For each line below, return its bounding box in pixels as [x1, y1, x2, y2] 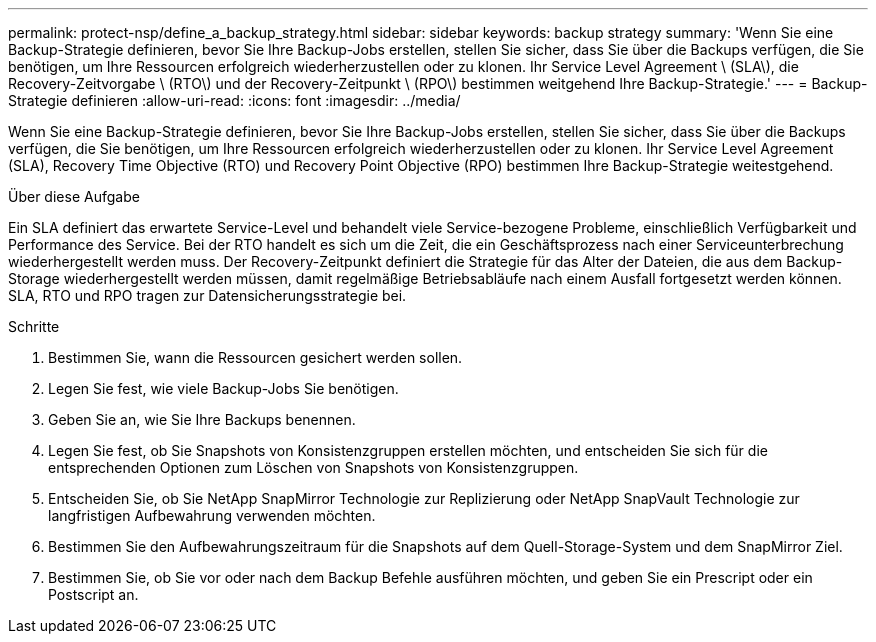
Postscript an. [48, 586, 139, 603]
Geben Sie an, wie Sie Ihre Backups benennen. [48, 411, 356, 428]
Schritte [8, 318, 60, 335]
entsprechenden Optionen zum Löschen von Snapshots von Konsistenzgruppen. [48, 459, 579, 476]
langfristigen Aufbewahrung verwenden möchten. [48, 507, 376, 524]
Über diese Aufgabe [8, 188, 140, 205]
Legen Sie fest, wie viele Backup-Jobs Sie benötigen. [48, 380, 399, 397]
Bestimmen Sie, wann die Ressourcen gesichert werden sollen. [48, 349, 463, 366]
